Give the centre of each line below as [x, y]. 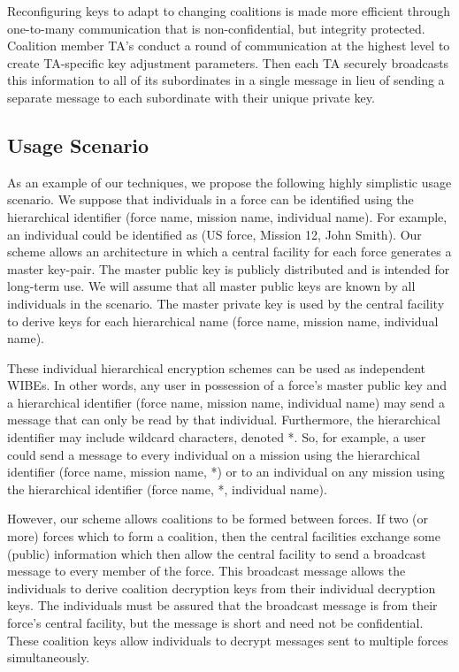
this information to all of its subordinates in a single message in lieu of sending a [226, 80]
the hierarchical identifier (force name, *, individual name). [167, 489]
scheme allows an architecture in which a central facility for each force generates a [229, 252]
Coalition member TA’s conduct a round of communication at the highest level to [229, 46]
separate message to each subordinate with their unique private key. [191, 97]
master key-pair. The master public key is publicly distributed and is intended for [229, 268]
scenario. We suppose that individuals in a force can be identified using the [210, 199]
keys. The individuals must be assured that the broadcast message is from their [222, 605]
